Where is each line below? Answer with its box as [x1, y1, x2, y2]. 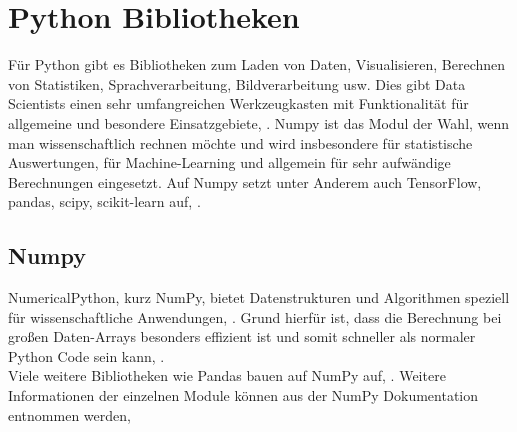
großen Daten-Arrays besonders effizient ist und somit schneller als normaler [8, 326, 476, 347]
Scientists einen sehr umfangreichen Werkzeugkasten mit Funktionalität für [8, 93, 469, 114]
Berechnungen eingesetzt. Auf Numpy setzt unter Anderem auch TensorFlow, [8, 171, 482, 192]
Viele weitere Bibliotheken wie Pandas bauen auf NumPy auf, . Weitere [8, 365, 446, 386]
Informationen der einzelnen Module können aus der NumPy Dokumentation [8, 385, 479, 406]
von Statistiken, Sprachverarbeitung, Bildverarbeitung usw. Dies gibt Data [8, 73, 466, 94]
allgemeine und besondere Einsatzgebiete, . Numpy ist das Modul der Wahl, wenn [8, 112, 510, 133]
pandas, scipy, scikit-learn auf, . [8, 191, 201, 212]
